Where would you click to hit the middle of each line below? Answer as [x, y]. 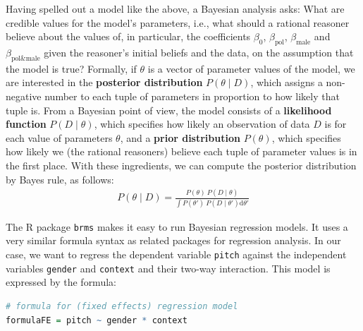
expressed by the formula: [61, 282]
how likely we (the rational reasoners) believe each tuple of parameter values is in [181, 151]
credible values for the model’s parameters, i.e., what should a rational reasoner [178, 22]
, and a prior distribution [180, 137]
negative [24, 96]
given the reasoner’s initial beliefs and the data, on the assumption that [199, 52]
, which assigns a [287, 82]
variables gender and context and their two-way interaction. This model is [168, 268]
